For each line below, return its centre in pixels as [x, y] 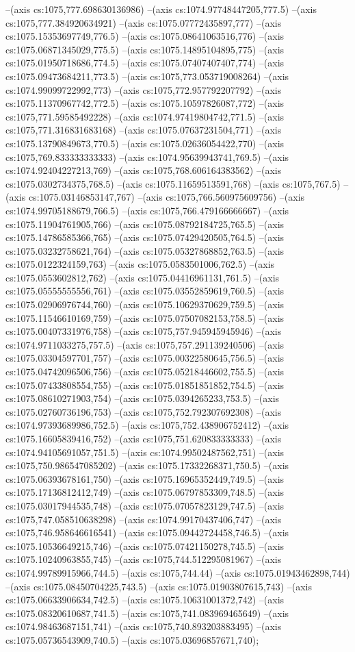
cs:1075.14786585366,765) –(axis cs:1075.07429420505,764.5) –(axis [145, 237]
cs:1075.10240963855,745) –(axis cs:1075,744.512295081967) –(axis [144, 559]
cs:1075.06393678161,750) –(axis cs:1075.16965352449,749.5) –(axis [145, 478]
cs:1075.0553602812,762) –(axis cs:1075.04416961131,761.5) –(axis [143, 277]
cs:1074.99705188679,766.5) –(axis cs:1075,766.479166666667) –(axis [147, 210]
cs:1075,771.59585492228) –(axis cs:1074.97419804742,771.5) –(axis [145, 116]
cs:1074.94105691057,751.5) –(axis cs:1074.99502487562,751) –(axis [145, 452]
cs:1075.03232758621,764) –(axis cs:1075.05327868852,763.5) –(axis [145, 250]
